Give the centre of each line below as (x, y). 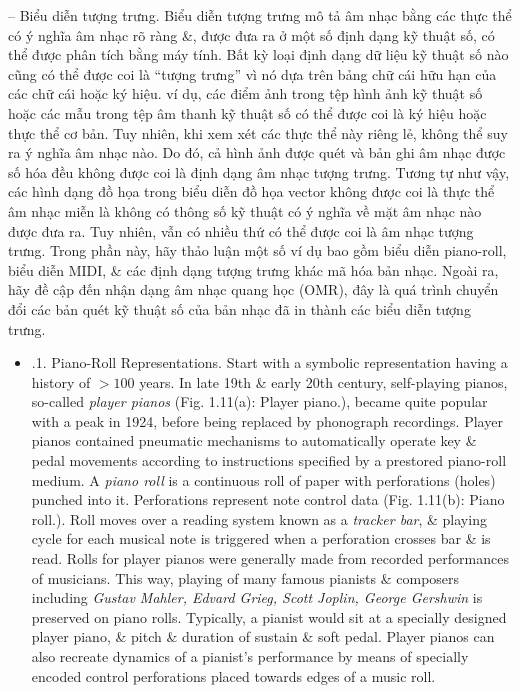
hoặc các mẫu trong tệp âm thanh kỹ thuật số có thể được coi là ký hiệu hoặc (247, 112)
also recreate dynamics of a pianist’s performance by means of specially (250, 656)
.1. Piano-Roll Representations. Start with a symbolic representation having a (269, 362)
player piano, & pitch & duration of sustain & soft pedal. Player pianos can (263, 636)
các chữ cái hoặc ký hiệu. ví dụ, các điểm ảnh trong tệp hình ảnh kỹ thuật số (245, 93)
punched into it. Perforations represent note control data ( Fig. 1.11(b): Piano (268, 499)
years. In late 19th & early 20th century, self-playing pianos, (323, 381)
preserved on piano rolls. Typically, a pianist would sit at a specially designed (269, 616)
